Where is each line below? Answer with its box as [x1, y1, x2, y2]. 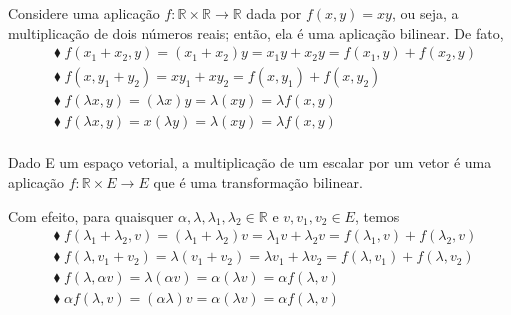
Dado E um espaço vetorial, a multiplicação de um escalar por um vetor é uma [8, 152, 492, 173]
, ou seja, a [391, 3, 459, 23]
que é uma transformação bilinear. [153, 171, 363, 192]
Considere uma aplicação [8, 3, 160, 23]
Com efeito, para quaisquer [8, 205, 174, 226]
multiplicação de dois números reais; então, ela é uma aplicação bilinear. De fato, [8, 22, 504, 43]
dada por [246, 3, 302, 23]
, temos [354, 205, 400, 226]
